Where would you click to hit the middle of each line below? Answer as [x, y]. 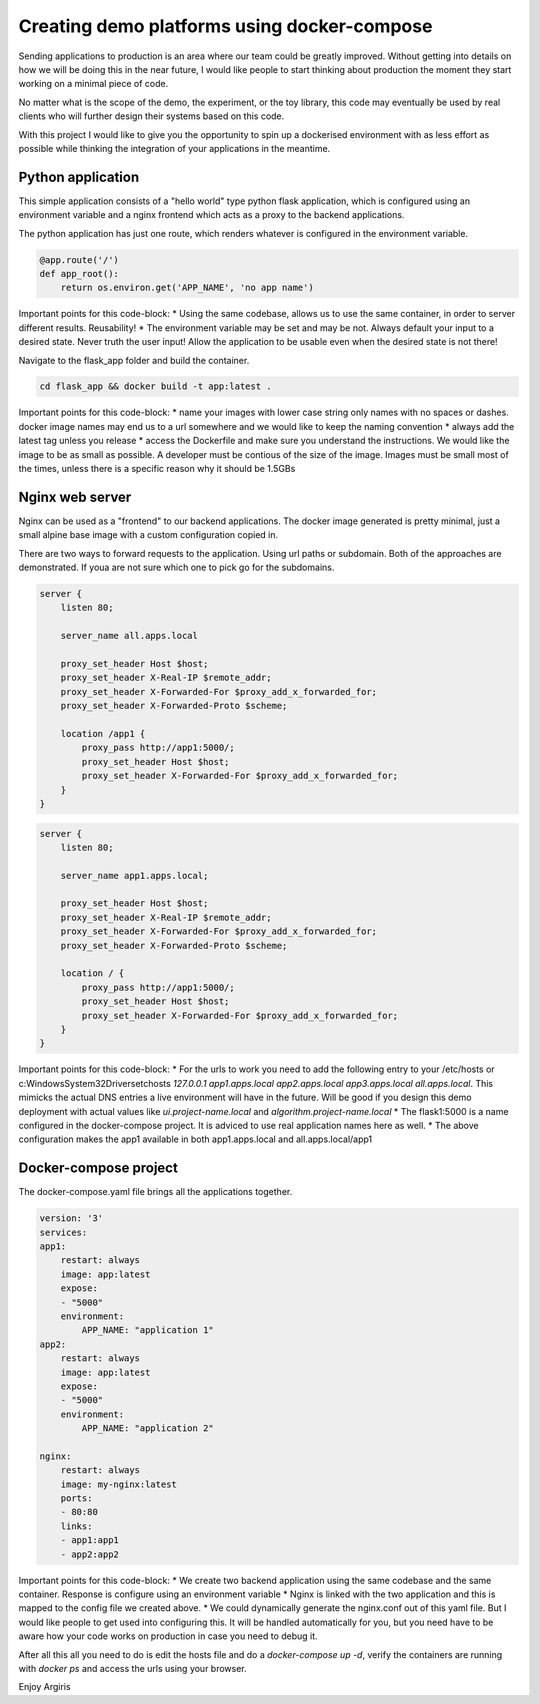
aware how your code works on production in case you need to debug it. [168, 1636]
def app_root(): [79, 273]
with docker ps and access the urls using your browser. [132, 1668]
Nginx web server [75, 496]
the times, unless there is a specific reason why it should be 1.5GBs [157, 469]
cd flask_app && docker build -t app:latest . [155, 386]
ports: [76, 1498]
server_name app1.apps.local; [134, 875]
